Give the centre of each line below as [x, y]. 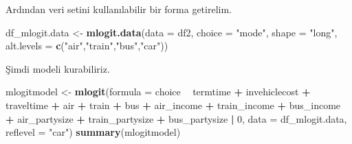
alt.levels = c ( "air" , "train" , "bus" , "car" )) [87, 46]
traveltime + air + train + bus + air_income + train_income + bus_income [173, 105]
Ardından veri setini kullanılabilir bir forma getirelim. [119, 9]
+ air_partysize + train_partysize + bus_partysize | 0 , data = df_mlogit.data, [176, 118]
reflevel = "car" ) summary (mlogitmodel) [93, 132]
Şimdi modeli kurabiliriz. [58, 68]
